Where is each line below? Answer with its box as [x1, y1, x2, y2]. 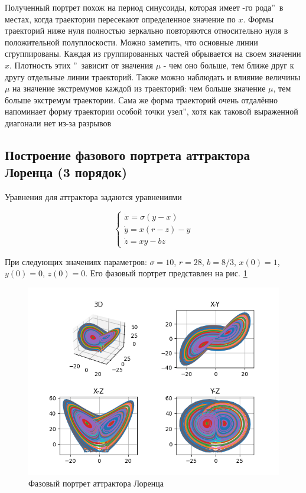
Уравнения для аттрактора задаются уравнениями [5, 191, 182, 203]
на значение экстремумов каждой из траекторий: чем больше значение [12, 82, 266, 94]
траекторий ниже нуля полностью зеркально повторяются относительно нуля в [5, 24, 288, 37]
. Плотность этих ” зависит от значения [9, 58, 153, 71]
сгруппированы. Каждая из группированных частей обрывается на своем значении [5, 47, 301, 60]
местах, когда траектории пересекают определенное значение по [5, 12, 236, 25]
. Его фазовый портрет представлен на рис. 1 [85, 267, 248, 279]
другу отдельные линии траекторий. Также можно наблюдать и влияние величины [5, 70, 301, 83]
